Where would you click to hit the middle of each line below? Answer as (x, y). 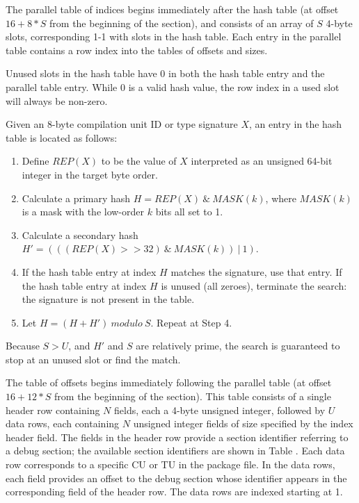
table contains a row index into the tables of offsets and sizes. (137, 50)
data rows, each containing (63, 423)
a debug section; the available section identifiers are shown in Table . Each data (175, 451)
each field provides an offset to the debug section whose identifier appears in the (176, 478)
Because (23, 346)
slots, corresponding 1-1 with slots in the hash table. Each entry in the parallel (174, 36)
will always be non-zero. (57, 100)
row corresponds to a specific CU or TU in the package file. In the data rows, (170, 464)
